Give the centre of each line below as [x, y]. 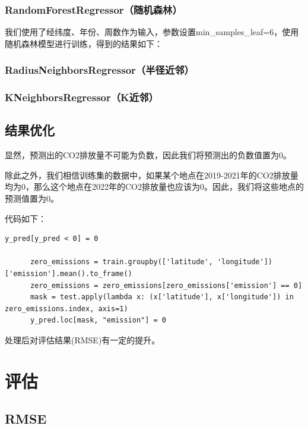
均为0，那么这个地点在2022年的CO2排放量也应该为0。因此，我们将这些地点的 [154, 187]
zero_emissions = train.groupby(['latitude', [121, 262]
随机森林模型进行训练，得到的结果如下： [84, 43]
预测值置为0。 [32, 198]
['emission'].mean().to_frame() [69, 274]
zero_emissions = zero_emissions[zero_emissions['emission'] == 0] [166, 285]
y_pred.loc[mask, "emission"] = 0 [98, 320]
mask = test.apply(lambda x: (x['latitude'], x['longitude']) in [162, 297]
